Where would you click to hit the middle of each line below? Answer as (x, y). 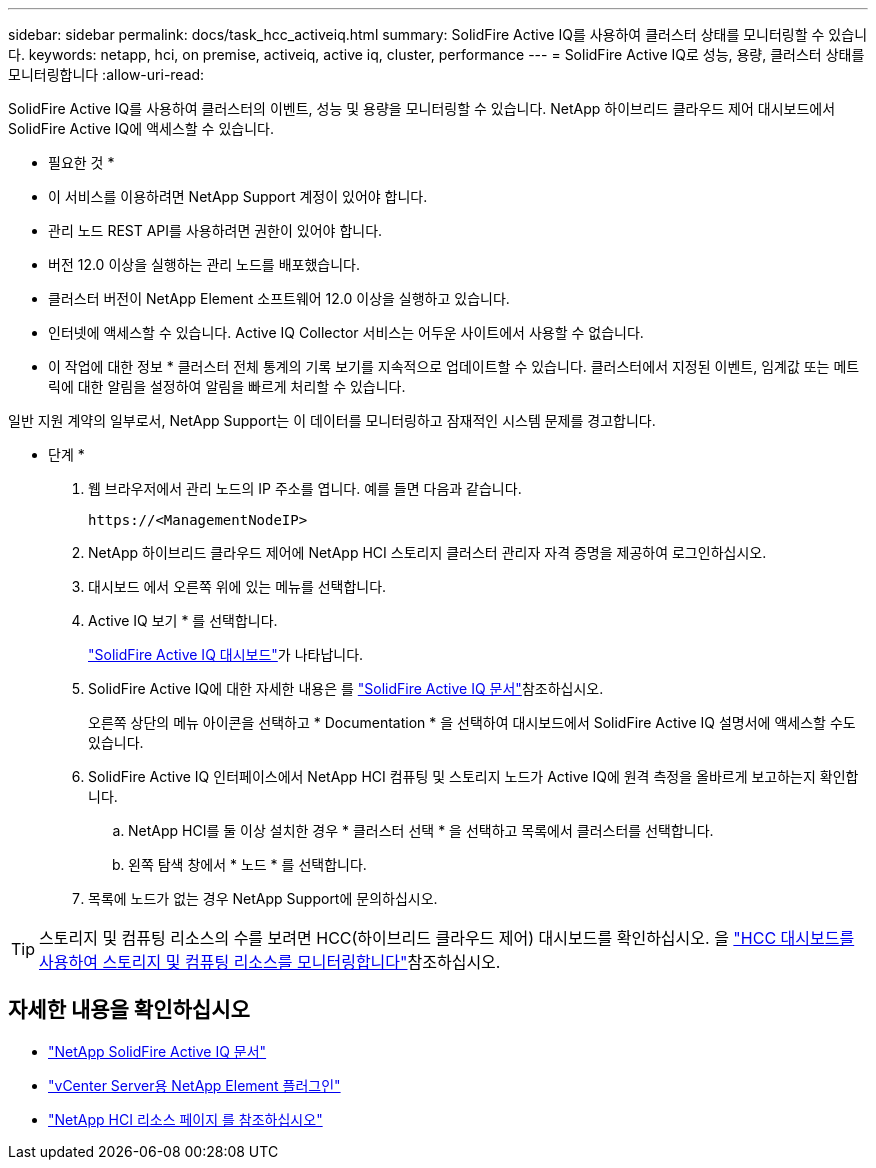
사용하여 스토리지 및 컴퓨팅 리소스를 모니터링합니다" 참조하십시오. (270, 962)
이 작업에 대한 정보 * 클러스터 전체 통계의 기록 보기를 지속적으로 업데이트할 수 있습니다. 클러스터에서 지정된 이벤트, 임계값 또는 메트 (454, 366)
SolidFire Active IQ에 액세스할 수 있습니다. (141, 128)
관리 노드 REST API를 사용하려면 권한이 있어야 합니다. (215, 230)
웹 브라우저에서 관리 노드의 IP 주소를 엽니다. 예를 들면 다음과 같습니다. (305, 488)
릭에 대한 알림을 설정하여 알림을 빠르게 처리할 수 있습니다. (227, 386)
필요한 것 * (81, 162)
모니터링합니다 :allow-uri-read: (106, 74)
